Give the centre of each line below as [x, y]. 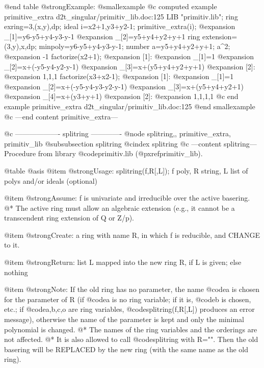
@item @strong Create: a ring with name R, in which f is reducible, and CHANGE [132, 235]
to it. [12, 245]
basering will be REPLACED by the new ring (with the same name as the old [126, 349]
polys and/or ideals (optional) [51, 180]
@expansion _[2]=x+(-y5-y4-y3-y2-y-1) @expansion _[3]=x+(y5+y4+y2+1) [124, 86]
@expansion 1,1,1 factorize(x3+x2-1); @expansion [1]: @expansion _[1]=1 [119, 76]
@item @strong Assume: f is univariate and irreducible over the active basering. [127, 198]
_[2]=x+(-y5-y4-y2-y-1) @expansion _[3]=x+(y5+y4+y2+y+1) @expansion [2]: [130, 66]
